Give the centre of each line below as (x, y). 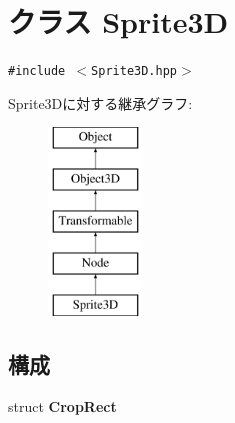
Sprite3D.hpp (134, 71)
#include (37, 71)
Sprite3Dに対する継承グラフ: (100, 102)
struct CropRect (62, 406)
